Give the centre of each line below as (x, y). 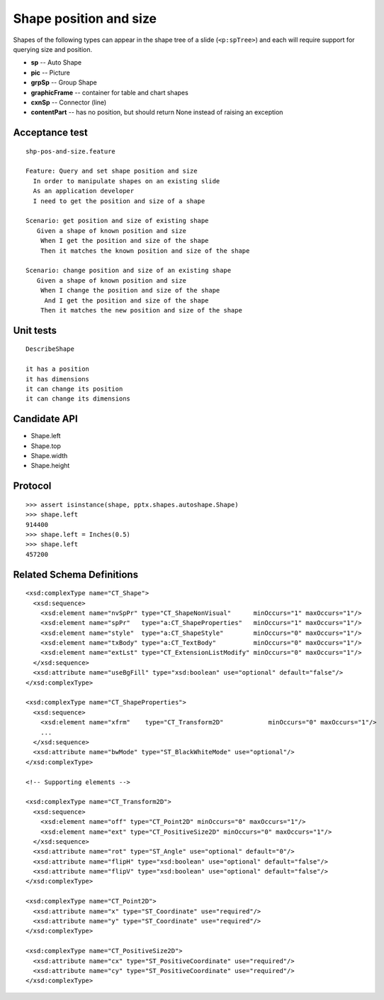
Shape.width (49, 455)
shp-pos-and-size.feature (71, 151)
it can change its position (74, 388)
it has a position (58, 369)
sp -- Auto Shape (56, 62)
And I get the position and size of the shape (126, 300)
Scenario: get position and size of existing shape (117, 221)
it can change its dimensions (78, 399)
